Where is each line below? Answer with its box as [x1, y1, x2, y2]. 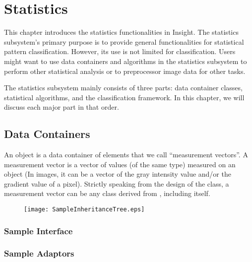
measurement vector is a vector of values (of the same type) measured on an [4, 159, 236, 169]
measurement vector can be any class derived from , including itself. [4, 188, 210, 198]
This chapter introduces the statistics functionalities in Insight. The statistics [4, 27, 239, 37]
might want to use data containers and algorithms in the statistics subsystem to [4, 56, 247, 66]
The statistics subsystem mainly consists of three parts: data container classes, [4, 82, 243, 93]
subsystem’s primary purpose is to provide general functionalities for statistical [4, 36, 244, 47]
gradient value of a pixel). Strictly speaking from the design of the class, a [4, 178, 229, 189]
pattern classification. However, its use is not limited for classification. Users [4, 46, 236, 57]
